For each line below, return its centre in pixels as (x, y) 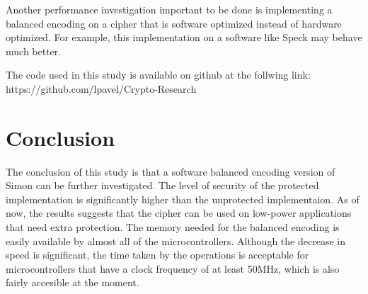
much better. (34, 51)
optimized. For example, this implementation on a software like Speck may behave (184, 37)
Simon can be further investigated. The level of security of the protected (162, 185)
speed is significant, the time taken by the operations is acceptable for (157, 255)
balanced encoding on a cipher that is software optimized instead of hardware (174, 23)
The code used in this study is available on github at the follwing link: (158, 75)
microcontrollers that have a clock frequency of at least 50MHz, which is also (173, 268)
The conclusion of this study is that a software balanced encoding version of (171, 171)
